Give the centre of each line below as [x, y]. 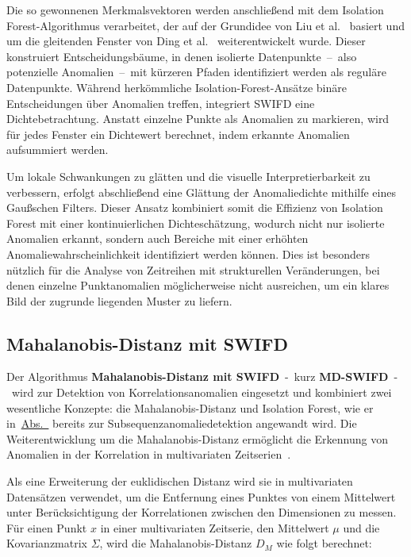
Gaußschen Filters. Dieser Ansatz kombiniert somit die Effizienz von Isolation [195, 207]
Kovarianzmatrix [47, 543]
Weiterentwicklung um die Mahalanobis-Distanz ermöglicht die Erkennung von [197, 438]
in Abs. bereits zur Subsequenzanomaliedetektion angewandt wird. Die [182, 423]
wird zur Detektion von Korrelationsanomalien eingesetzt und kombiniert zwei [202, 392]
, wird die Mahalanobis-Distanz [176, 543]
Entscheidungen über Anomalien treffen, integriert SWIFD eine [161, 103]
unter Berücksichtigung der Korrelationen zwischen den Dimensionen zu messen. [202, 512]
